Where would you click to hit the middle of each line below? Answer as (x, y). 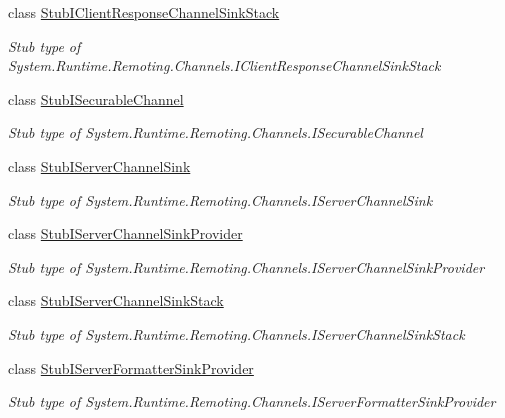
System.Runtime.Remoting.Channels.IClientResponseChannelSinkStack (224, 65)
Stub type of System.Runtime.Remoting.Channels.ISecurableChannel (215, 132)
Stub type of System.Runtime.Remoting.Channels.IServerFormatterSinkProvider (252, 401)
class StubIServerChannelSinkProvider (125, 233)
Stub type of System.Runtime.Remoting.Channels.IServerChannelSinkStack (236, 333)
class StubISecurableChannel (96, 98)
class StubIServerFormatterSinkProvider (131, 367)
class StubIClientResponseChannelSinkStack (144, 12)
